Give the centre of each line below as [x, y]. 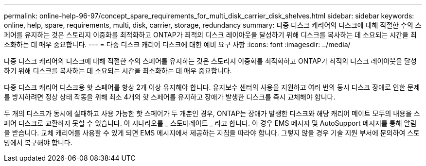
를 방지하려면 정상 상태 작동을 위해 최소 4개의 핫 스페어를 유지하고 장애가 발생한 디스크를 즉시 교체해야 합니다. [170, 97]
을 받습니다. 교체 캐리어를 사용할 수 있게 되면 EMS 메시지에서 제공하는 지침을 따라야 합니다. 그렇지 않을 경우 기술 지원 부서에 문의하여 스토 [212, 133]
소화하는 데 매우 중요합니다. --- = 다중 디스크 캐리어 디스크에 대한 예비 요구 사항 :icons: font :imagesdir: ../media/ [177, 44]
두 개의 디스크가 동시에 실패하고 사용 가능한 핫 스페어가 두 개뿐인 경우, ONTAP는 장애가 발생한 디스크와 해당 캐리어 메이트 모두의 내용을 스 [212, 113]
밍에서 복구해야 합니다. [38, 142]
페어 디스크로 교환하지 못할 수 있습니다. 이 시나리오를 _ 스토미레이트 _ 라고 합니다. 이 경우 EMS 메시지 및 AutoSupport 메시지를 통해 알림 [210, 123]
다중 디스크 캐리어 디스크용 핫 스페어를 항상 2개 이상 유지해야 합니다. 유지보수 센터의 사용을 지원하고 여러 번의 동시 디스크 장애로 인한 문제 [212, 87]
